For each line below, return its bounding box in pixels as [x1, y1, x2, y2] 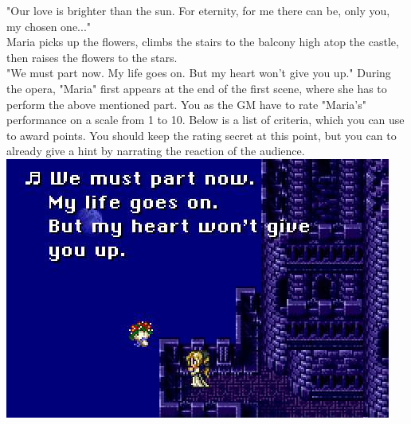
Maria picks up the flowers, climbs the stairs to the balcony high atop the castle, [6, 33, 399, 50]
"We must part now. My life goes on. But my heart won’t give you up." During [6, 64, 391, 81]
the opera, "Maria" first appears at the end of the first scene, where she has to [6, 80, 387, 96]
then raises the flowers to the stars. [6, 49, 178, 65]
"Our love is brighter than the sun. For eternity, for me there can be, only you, [6, 2, 390, 18]
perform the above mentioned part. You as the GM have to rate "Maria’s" [6, 95, 366, 112]
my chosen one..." [6, 18, 92, 34]
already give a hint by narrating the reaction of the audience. [6, 142, 305, 159]
